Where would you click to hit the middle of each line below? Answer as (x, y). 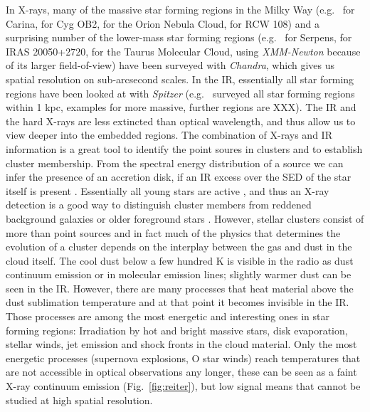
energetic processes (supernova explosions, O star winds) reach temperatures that (183, 358)
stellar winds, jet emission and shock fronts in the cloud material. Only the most (181, 344)
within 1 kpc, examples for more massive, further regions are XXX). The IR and (181, 107)
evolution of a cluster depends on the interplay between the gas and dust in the (179, 247)
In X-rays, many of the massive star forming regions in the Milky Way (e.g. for (180, 9)
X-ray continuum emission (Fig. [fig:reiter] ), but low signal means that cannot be (183, 386)
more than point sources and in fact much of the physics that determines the (173, 232)
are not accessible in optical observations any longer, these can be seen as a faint (181, 372)
